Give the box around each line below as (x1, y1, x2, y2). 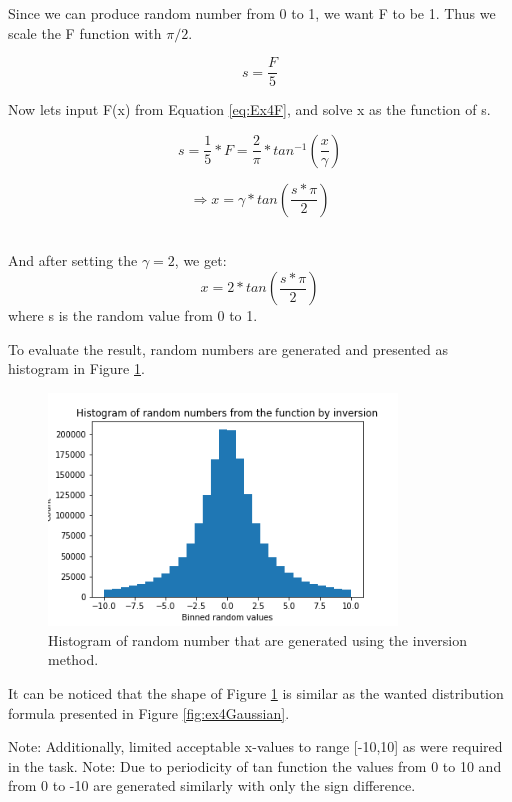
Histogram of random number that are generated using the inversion (48, 629, 467, 650)
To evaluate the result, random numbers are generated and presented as (8, 338, 448, 359)
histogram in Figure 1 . (8, 358, 145, 379)
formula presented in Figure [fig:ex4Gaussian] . (8, 702, 290, 723)
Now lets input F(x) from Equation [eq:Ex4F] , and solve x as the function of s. (8, 99, 491, 120)
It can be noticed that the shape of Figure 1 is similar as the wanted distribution (8, 682, 504, 703)
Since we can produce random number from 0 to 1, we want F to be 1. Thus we (8, 3, 496, 23)
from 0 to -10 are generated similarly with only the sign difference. (8, 775, 416, 796)
